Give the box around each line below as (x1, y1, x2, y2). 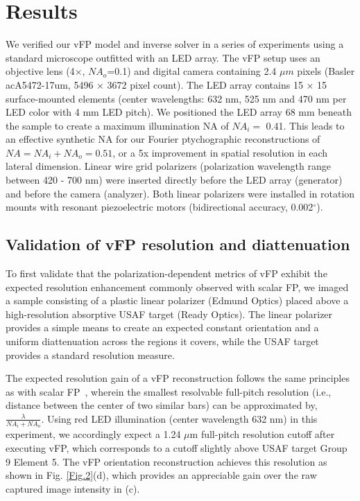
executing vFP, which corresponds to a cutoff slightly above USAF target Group (6, 441, 348, 455)
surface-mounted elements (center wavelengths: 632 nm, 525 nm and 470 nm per (6, 91, 347, 105)
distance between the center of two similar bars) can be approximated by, (6, 398, 318, 412)
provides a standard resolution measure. (6, 347, 175, 362)
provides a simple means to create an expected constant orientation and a (6, 320, 319, 335)
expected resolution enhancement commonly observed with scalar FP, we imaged (6, 279, 349, 294)
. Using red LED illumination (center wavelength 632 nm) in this (41, 411, 318, 425)
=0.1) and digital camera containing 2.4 (107, 64, 277, 78)
